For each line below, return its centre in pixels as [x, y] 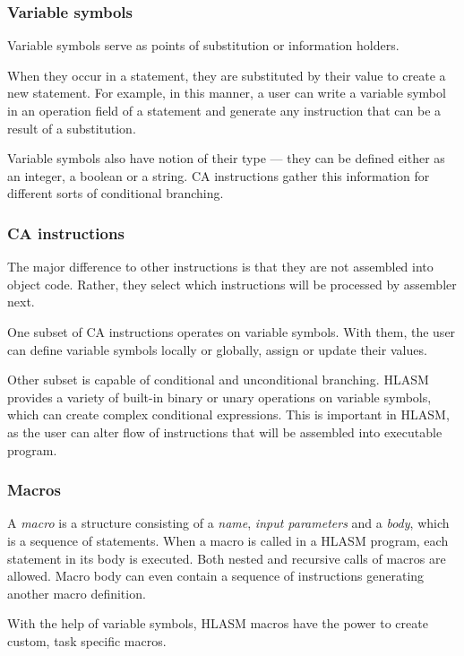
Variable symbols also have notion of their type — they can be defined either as [226, 158]
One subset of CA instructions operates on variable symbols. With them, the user [232, 331]
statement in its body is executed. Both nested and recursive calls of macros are [227, 558]
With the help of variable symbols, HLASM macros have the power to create [218, 623]
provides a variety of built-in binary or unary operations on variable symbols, [219, 397]
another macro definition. [77, 593]
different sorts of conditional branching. [116, 193]
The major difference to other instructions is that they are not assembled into [220, 267]
